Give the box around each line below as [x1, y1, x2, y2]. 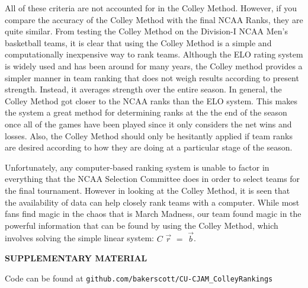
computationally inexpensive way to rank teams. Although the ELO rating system [5, 48, 303, 60]
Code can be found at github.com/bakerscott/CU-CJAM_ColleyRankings [5, 271, 273, 284]
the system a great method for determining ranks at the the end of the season [5, 106, 287, 119]
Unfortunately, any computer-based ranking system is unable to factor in [5, 161, 269, 173]
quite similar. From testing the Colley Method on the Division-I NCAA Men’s [5, 25, 288, 37]
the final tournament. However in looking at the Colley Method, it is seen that [5, 184, 290, 196]
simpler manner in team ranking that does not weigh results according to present [5, 71, 299, 84]
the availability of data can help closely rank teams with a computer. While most [5, 196, 300, 208]
